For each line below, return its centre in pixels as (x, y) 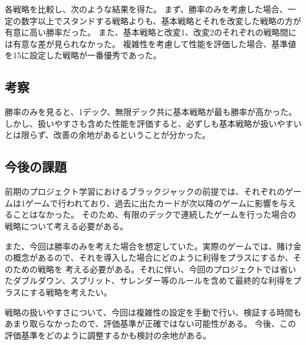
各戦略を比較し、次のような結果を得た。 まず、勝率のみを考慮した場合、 (146, 9)
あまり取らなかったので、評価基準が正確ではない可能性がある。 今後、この (151, 323)
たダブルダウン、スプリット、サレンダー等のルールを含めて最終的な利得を (149, 280)
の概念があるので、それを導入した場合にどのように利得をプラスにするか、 (149, 257)
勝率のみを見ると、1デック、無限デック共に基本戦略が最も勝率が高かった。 (151, 112)
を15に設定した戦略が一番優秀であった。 (83, 55)
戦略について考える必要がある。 (67, 226)
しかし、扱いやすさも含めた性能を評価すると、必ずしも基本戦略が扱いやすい (153, 123)
